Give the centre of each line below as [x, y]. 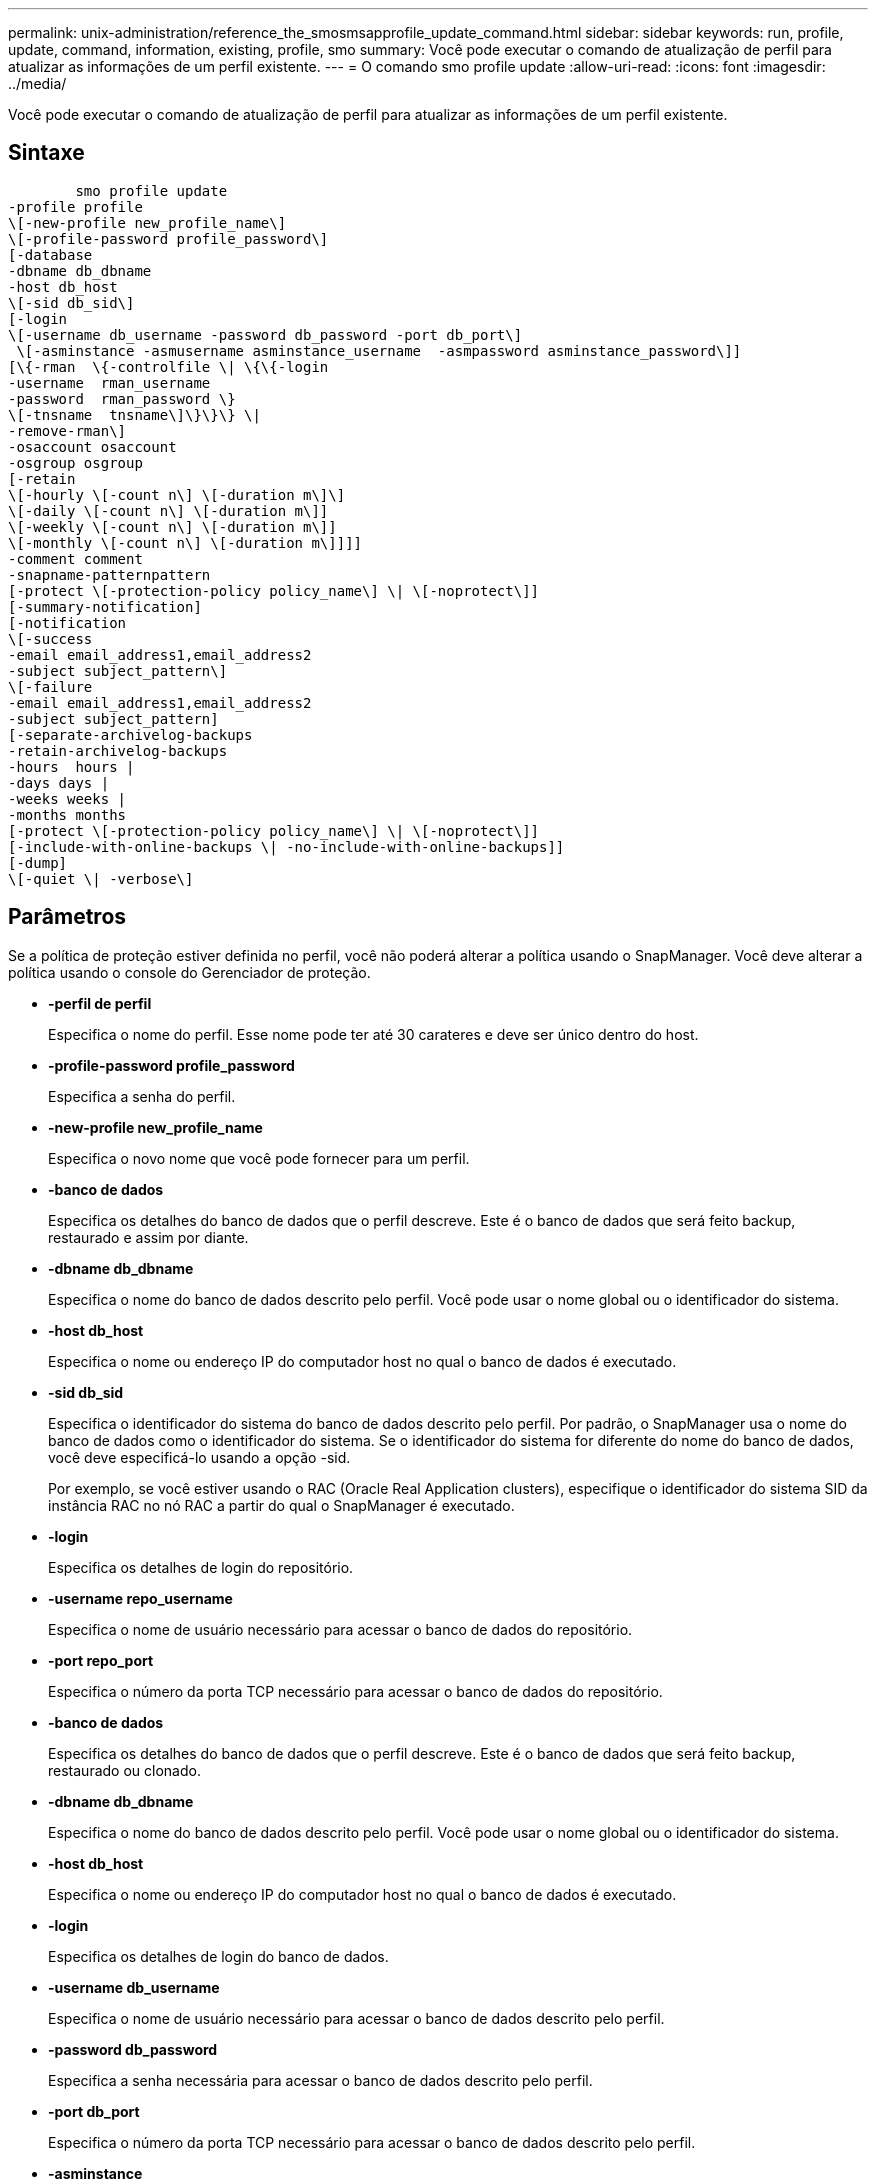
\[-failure [50, 686]
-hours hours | [71, 766]
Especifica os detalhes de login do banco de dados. [218, 1956]
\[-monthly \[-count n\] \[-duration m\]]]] [185, 542]
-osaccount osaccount [92, 446]
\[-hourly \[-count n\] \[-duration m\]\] [177, 494]
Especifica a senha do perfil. [142, 1096]
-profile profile [75, 206]
